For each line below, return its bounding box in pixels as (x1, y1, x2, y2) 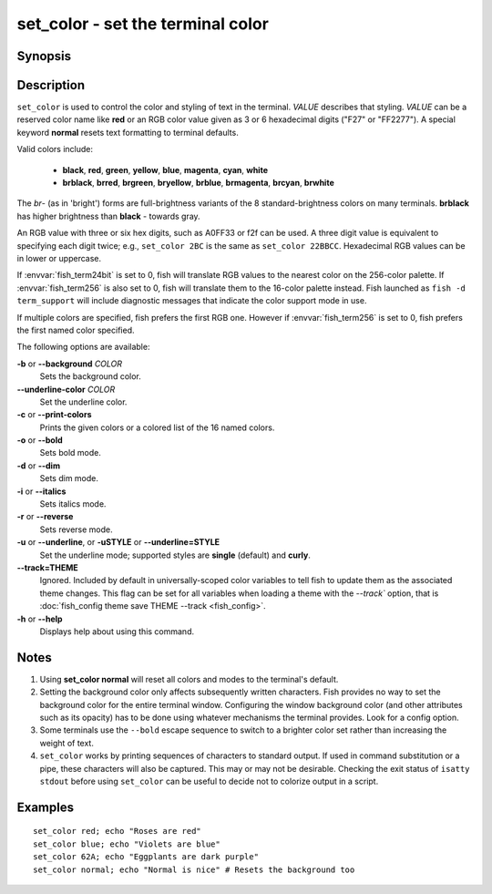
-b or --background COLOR (16, 358, 123, 369)
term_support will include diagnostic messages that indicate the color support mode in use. (16, 295, 367, 306)
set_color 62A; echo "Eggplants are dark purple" (33, 852, 260, 862)
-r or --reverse (16, 511, 74, 522)
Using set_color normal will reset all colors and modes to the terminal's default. (39, 673, 339, 684)
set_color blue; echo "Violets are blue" (33, 838, 220, 849)
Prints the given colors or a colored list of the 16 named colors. (39, 422, 275, 433)
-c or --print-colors (16, 409, 92, 420)
